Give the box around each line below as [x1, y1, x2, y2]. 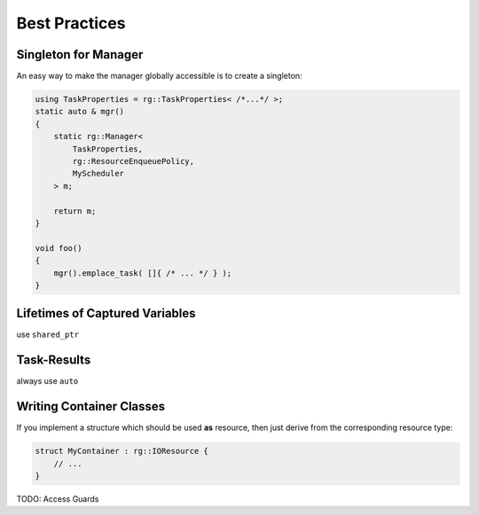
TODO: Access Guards [16, 493, 99, 504]
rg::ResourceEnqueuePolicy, [72, 156, 195, 166]
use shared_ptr [16, 329, 80, 340]
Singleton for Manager [16, 47, 144, 62]
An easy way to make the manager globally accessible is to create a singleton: [16, 71, 302, 82]
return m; [53, 206, 97, 216]
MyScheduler [72, 168, 124, 179]
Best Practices [16, 13, 126, 33]
